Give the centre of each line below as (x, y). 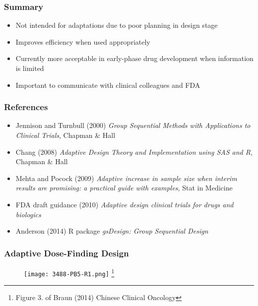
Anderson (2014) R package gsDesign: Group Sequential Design (112, 231)
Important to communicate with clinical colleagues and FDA (108, 85)
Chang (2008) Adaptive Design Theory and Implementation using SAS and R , (134, 152)
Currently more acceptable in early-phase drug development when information (134, 58)
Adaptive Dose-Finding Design (66, 253)
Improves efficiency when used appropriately (83, 41)
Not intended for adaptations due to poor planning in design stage (117, 25)
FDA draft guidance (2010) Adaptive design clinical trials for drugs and (125, 204)
